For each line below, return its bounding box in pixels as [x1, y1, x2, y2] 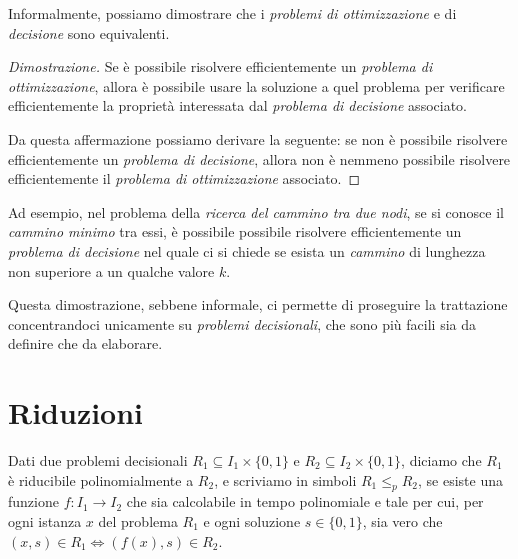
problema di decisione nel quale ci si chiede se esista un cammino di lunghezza [8, 240, 486, 261]
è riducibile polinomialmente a [8, 469, 194, 490]
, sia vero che [362, 511, 443, 532]
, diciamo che [401, 450, 482, 471]
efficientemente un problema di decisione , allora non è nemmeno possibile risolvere [8, 148, 511, 169]
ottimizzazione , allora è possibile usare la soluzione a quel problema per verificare [8, 75, 505, 96]
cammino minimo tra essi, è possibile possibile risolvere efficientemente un [8, 221, 462, 242]
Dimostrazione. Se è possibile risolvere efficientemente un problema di [8, 56, 433, 77]
